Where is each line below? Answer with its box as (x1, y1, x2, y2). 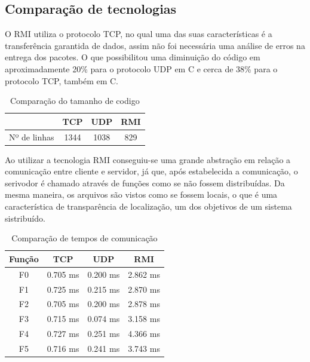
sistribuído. (5, 211, 45, 224)
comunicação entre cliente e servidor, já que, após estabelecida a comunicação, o (5, 165, 298, 177)
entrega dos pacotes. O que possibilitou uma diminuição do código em (5, 51, 260, 63)
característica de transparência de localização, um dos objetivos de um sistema (5, 200, 292, 213)
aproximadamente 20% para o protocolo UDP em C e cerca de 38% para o (5, 62, 278, 75)
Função (9, 252, 39, 265)
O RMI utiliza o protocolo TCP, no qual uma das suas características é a (5, 27, 272, 40)
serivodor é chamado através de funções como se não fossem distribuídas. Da (5, 176, 285, 189)
